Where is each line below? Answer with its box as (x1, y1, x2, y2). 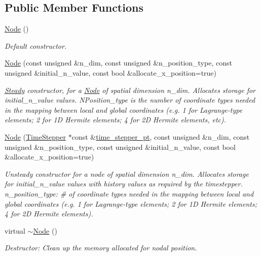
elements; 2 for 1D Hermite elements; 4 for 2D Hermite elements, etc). (5, 114, 227, 125)
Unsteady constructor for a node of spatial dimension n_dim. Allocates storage (5, 168, 249, 179)
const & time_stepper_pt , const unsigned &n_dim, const (71, 131, 250, 142)
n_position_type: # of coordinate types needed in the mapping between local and (5, 188, 254, 199)
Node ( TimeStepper (5, 131, 66, 142)
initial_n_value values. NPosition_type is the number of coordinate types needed (5, 94, 255, 105)
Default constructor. (5, 40, 67, 51)
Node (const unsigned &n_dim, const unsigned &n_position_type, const (5, 57, 232, 68)
